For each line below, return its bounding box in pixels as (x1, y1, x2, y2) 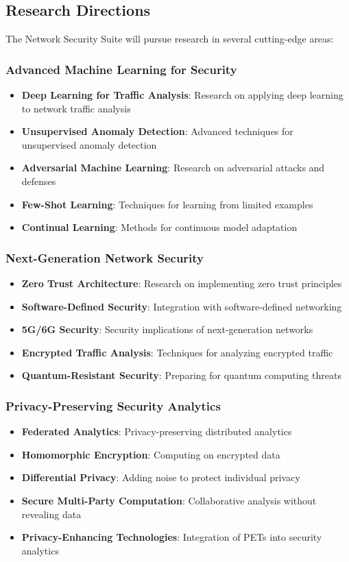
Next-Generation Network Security (5, 249, 204, 266)
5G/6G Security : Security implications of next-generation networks (21, 322, 313, 337)
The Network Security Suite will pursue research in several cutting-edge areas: (5, 32, 334, 46)
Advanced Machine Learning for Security (5, 60, 237, 77)
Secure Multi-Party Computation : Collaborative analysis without (21, 493, 317, 507)
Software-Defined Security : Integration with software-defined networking (21, 299, 342, 313)
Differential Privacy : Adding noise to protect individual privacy (21, 470, 300, 485)
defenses (21, 173, 56, 188)
